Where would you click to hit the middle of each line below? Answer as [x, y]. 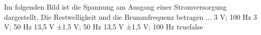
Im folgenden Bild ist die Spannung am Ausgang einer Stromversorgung [115, 7]
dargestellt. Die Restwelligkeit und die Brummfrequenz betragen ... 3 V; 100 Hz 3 [131, 16]
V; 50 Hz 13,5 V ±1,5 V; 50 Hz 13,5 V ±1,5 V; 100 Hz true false [104, 27]
